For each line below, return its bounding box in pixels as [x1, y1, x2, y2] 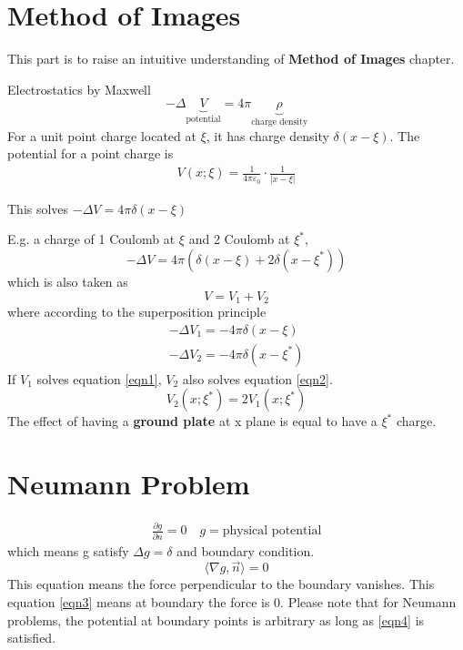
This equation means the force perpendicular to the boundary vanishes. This [7, 574, 435, 594]
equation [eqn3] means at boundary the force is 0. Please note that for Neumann [7, 593, 457, 612]
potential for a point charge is [7, 144, 174, 163]
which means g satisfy [7, 541, 129, 560]
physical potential [222, 524, 322, 538]
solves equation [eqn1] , [36, 369, 162, 388]
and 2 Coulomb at [188, 229, 290, 249]
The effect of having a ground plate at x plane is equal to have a [7, 411, 377, 431]
